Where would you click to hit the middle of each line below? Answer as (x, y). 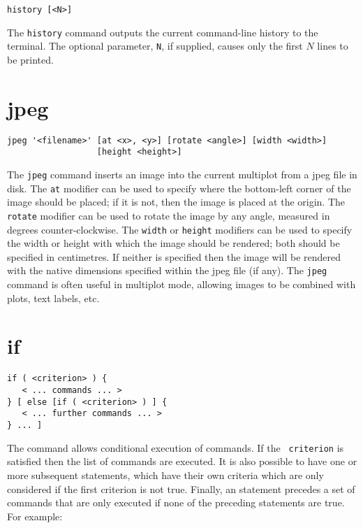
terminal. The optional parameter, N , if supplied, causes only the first (155, 46)
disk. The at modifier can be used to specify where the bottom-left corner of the (179, 188)
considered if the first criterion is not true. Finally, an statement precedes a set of (181, 488)
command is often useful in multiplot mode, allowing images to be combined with (181, 284)
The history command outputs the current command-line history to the (163, 32)
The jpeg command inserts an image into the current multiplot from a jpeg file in (182, 174)
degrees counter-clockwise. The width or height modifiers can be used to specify (180, 229)
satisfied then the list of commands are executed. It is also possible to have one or (182, 461)
